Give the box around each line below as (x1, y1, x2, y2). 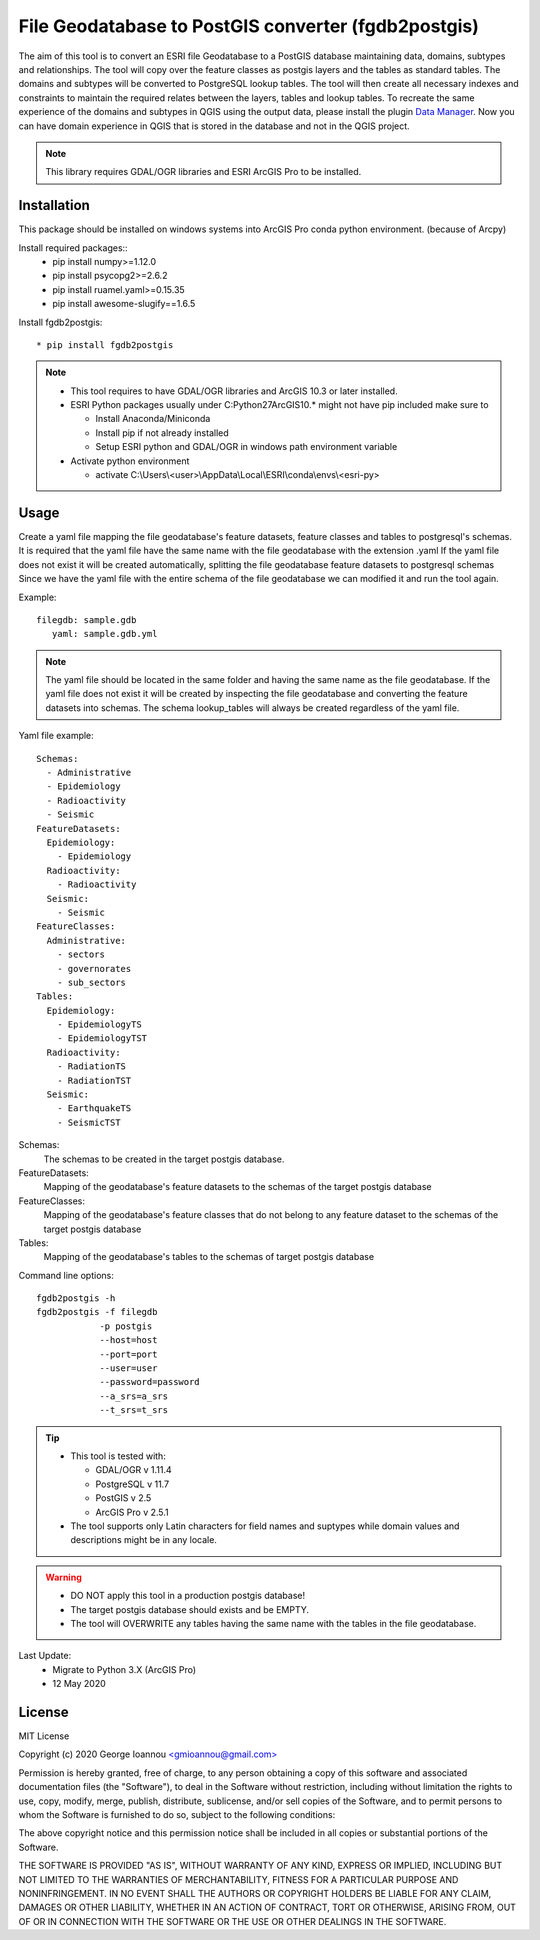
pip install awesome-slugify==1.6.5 (52, 298, 196, 310)
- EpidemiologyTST (56, 1033, 148, 1044)
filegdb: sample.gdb (36, 614, 137, 625)
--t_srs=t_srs (99, 1405, 169, 1416)
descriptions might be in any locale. (70, 1534, 217, 1546)
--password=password (99, 1376, 200, 1388)
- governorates (56, 963, 132, 974)
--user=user (99, 1363, 158, 1374)
